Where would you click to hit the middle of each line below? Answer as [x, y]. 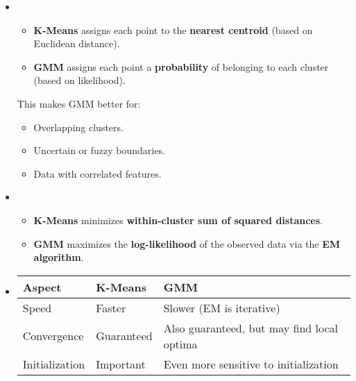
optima [180, 344]
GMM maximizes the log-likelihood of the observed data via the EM [187, 243]
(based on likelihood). [79, 80]
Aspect [42, 287]
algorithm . [59, 257]
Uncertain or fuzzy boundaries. [99, 150]
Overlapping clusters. [78, 127]
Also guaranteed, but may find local [251, 328]
